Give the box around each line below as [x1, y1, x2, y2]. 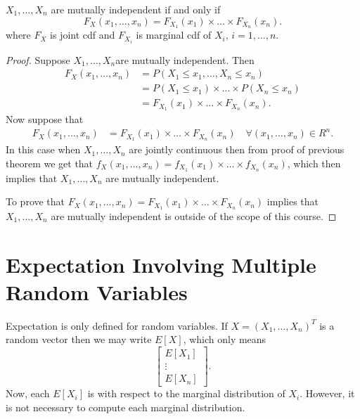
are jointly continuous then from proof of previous [129, 142, 345, 157]
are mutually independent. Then [115, 52, 255, 67]
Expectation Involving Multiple [6, 250, 316, 278]
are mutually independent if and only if [51, 2, 221, 16]
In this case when [6, 142, 81, 157]
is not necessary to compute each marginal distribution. [6, 399, 245, 414]
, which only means [183, 332, 266, 347]
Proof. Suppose [6, 52, 70, 67]
